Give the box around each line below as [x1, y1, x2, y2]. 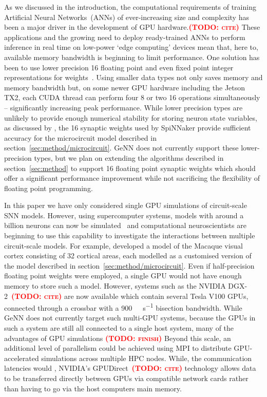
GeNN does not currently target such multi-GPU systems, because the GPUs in [4, 312, 256, 323]
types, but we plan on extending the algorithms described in [34, 152, 224, 163]
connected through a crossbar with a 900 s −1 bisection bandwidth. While [4, 301, 242, 313]
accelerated [4, 352, 39, 363]
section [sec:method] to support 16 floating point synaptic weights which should [4, 162, 256, 173]
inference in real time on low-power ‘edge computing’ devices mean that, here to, [4, 42, 258, 52]
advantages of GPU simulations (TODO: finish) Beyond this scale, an [4, 332, 231, 343]
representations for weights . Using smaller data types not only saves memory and [4, 72, 263, 83]
